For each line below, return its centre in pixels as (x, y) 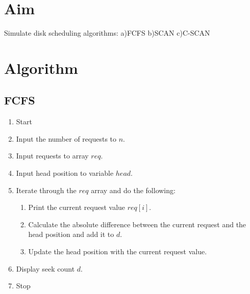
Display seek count (45, 268)
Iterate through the (46, 190)
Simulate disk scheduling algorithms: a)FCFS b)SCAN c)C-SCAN (107, 33)
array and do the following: (133, 190)
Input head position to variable (65, 173)
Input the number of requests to (66, 138)
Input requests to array (52, 156)
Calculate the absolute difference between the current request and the (137, 224)
